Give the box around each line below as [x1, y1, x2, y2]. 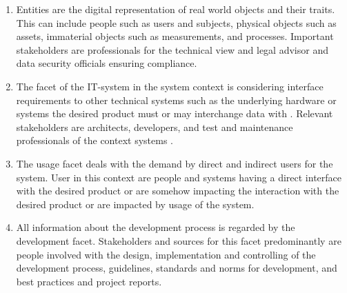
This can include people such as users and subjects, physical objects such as [16, 15, 337, 30]
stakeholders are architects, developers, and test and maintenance [16, 119, 293, 134]
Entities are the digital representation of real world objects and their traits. [16, 2, 335, 16]
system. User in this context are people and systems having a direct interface [16, 170, 341, 184]
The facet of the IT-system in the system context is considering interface [16, 79, 324, 93]
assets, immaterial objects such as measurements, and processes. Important [16, 29, 334, 43]
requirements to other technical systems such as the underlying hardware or [16, 92, 337, 107]
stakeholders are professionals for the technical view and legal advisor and [16, 42, 328, 57]
